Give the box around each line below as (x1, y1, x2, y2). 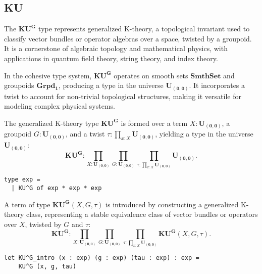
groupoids (4, 80, 34, 90)
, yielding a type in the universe (155, 128, 253, 139)
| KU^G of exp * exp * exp (11, 185, 102, 192)
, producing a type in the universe (58, 80, 164, 90)
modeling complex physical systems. (4, 101, 116, 111)
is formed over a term (121, 117, 188, 128)
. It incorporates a (189, 80, 245, 90)
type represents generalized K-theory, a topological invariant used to (38, 23, 250, 34)
